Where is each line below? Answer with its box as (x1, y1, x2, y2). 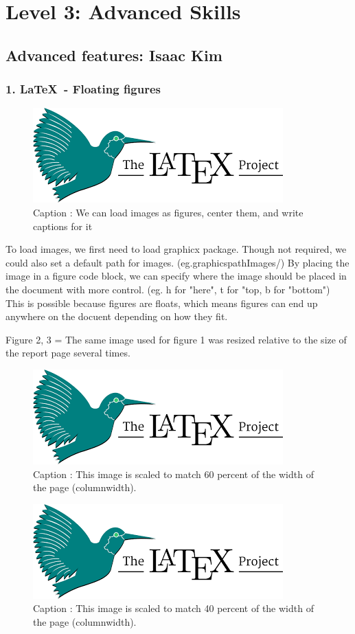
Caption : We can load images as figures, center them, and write (33, 205, 304, 219)
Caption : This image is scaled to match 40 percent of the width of (33, 601, 314, 615)
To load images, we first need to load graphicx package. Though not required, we (5, 242, 347, 256)
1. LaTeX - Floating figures (5, 80, 161, 98)
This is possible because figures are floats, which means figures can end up (5, 295, 318, 310)
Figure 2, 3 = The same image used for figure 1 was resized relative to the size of (5, 332, 347, 346)
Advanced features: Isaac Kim (5, 44, 222, 65)
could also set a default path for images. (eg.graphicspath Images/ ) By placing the (5, 255, 350, 269)
